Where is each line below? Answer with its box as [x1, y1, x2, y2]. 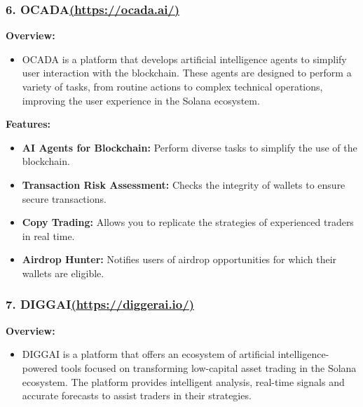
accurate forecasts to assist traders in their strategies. [22, 388, 252, 403]
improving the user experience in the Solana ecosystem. [22, 93, 260, 107]
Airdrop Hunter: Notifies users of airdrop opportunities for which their [22, 252, 337, 267]
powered [22, 360, 58, 375]
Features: [6, 116, 51, 131]
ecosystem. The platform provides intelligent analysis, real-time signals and [22, 374, 345, 389]
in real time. [22, 228, 75, 243]
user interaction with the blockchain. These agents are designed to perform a [22, 65, 352, 80]
